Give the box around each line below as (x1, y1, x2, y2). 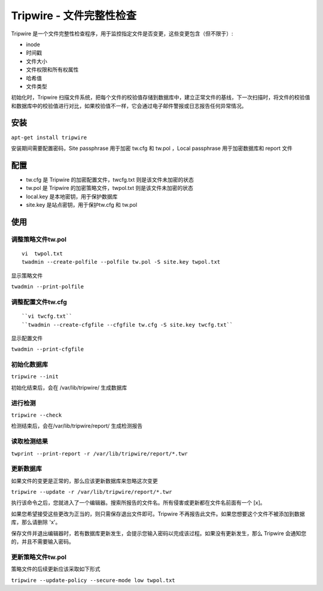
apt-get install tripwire (11, 134, 87, 141)
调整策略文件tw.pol (11, 235, 67, 243)
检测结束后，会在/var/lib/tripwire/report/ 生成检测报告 (11, 423, 143, 430)
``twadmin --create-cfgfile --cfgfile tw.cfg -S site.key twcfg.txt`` (22, 321, 233, 328)
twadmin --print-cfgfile (11, 346, 84, 353)
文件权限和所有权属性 (26, 66, 79, 73)
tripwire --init (11, 373, 59, 380)
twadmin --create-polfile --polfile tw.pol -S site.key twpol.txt (22, 258, 221, 266)
